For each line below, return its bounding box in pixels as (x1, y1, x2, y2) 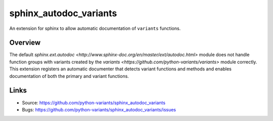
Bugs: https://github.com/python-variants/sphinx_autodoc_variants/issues (22, 106, 176, 112)
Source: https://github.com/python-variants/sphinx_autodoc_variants (22, 99, 166, 106)
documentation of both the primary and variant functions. (9, 73, 129, 79)
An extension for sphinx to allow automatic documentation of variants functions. (9, 25, 181, 31)
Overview (9, 38, 41, 47)
